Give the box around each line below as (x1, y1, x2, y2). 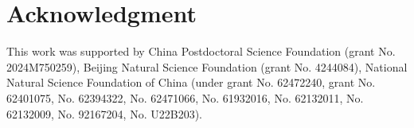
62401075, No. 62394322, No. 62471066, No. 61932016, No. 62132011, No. (6, 89, 364, 106)
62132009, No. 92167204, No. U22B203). (6, 105, 202, 122)
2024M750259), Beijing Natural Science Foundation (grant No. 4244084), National (6, 58, 408, 75)
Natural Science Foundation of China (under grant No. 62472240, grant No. (6, 74, 376, 91)
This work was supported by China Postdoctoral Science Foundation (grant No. (6, 43, 396, 60)
